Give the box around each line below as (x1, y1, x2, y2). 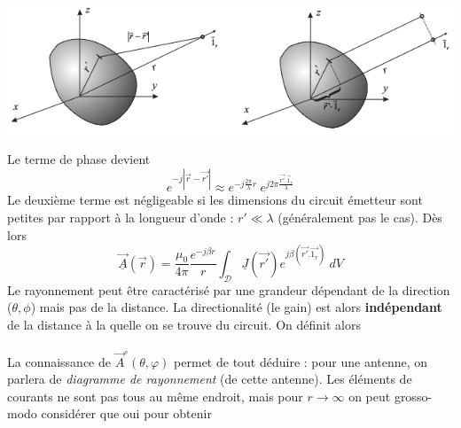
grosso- (394, 386, 433, 405)
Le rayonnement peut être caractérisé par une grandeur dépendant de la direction (7, 280, 450, 299)
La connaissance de (7, 352, 111, 370)
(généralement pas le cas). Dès (277, 208, 442, 227)
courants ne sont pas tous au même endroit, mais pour (7, 386, 303, 405)
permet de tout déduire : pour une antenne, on (174, 352, 428, 370)
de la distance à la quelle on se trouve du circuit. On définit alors (7, 315, 361, 333)
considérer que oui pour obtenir (41, 404, 212, 423)
